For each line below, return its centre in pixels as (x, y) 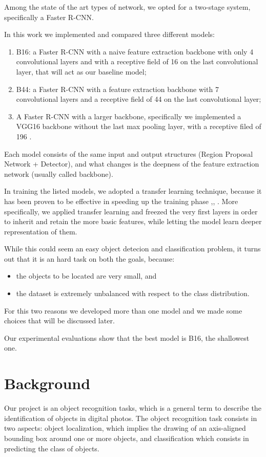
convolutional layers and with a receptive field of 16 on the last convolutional (137, 61)
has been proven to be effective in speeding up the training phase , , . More (121, 201)
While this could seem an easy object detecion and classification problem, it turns (132, 249)
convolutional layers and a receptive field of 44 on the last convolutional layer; (139, 99)
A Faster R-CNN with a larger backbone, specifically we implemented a (129, 116)
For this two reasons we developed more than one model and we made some (123, 310)
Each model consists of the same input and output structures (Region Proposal (129, 153)
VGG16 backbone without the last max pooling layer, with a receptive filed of (139, 126)
